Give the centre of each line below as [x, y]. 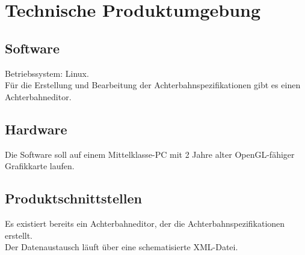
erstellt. [19, 235]
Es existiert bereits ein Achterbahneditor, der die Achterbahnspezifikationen [145, 223]
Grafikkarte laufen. [40, 166]
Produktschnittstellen [73, 198]
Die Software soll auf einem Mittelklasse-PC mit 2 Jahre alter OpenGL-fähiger [150, 154]
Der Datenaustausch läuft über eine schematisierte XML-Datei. [122, 247]
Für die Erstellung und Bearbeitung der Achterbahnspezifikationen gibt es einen [153, 85]
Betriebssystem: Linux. [47, 73]
